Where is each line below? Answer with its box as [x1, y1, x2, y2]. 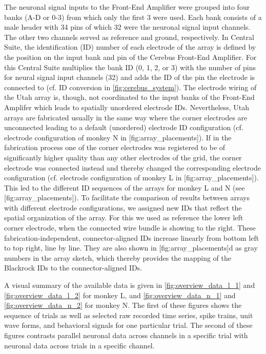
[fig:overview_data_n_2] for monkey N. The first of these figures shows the [4, 300, 242, 310]
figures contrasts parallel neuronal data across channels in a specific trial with [4, 330, 248, 340]
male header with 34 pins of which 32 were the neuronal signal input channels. [4, 22, 251, 32]
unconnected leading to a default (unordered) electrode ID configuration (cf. [4, 122, 243, 133]
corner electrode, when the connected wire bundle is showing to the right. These [4, 222, 256, 233]
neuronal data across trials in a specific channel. [4, 340, 155, 350]
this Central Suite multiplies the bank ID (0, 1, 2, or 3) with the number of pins [4, 61, 256, 72]
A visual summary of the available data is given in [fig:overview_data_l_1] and [4, 280, 255, 290]
